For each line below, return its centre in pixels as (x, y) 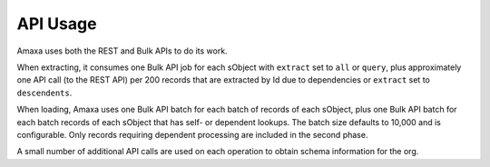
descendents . (44, 93)
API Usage (57, 24)
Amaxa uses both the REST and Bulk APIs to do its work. (122, 51)
